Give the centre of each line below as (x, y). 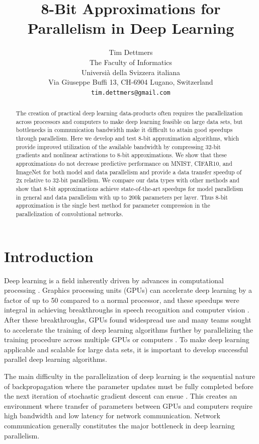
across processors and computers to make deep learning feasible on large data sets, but (129, 121)
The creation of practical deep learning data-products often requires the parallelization (129, 113)
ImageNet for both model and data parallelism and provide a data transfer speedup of (129, 172)
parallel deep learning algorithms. (56, 359)
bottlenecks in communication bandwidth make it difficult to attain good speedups (124, 130)
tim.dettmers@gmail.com (131, 92)
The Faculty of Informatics (131, 62)
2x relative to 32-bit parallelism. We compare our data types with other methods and (127, 180)
